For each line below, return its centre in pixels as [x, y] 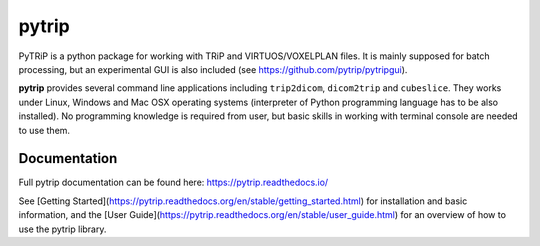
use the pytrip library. [62, 229]
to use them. [44, 130]
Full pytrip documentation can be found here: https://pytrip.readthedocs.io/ [173, 182]
